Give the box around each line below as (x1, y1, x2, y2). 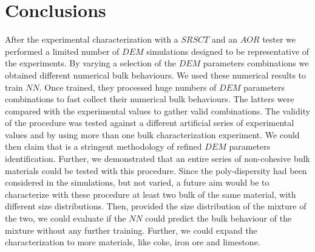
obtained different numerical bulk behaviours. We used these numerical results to (5, 68, 307, 81)
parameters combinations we (203, 57, 309, 69)
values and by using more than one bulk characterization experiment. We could (5, 128, 300, 141)
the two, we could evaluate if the (5, 212, 126, 225)
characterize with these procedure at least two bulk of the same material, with (5, 187, 296, 200)
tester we (262, 33, 296, 46)
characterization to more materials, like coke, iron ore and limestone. (5, 236, 260, 248)
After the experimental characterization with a (5, 33, 178, 46)
